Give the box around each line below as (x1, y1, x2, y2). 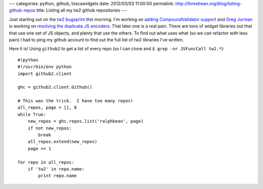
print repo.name (38, 173, 77, 179)
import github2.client (18, 71, 72, 76)
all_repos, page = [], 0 (18, 105, 77, 111)
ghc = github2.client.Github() (18, 84, 93, 90)
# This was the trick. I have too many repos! (18, 98, 133, 104)
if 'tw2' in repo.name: (27, 166, 85, 171)
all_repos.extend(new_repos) (27, 139, 97, 145)
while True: (18, 112, 46, 117)
